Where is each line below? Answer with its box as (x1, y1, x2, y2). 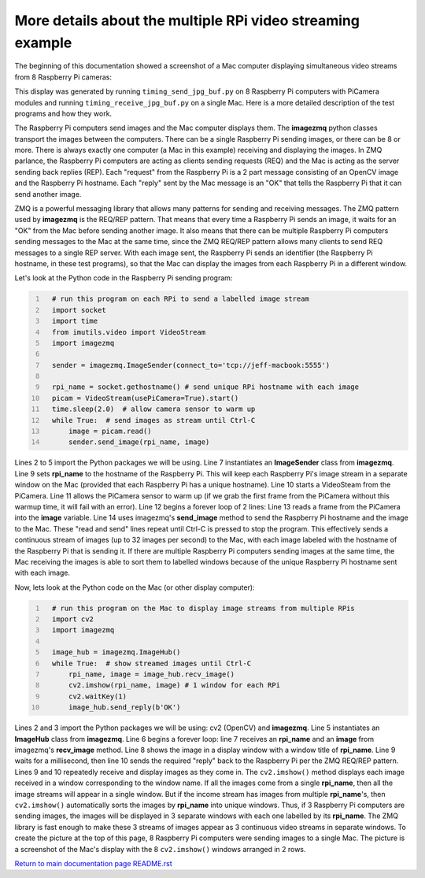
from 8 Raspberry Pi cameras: (14, 72, 112, 82)
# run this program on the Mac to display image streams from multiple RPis (51, 603, 356, 613)
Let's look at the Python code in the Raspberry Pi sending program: (14, 273, 233, 283)
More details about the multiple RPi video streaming (14, 12, 360, 29)
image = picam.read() (68, 427, 153, 436)
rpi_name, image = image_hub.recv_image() (68, 670, 235, 679)
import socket (51, 306, 106, 314)
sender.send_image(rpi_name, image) (68, 438, 210, 446)
